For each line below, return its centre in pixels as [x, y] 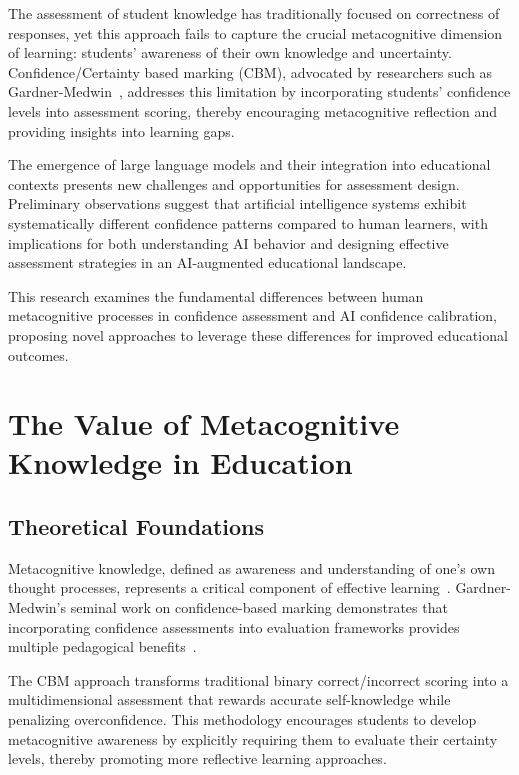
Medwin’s [37, 607]
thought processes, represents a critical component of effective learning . [229, 587]
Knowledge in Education [180, 462]
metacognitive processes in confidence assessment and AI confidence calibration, [253, 315]
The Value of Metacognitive [204, 423]
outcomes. [38, 354]
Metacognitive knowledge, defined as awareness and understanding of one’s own [251, 567]
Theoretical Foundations [136, 526]
